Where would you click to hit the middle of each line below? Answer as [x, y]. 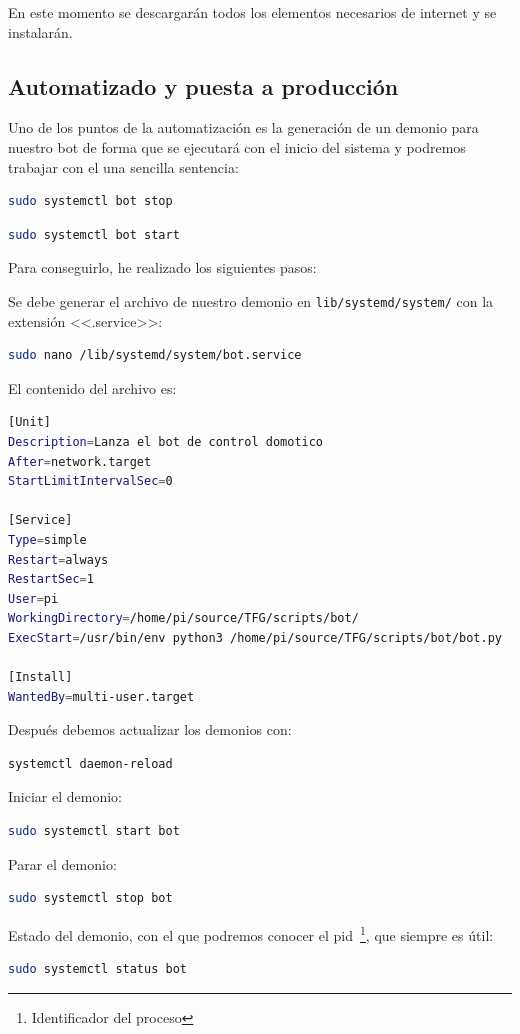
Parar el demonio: [62, 863]
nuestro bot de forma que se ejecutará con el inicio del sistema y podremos [237, 146]
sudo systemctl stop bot [90, 898]
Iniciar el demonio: [65, 796]
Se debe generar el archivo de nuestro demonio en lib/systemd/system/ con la [251, 300]
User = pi [33, 598]
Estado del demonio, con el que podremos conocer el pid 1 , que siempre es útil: [251, 933]
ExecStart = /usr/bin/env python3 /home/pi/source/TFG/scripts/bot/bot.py [255, 637]
